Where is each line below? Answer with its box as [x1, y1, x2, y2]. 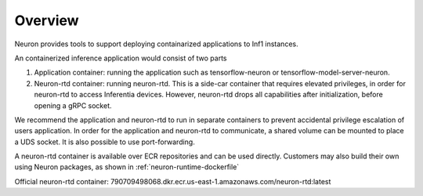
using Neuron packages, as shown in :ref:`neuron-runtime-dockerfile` [14, 162, 240, 172]
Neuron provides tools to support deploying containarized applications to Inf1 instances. [14, 39, 298, 49]
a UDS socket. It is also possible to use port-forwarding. [14, 137, 195, 147]
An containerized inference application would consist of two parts [14, 53, 227, 63]
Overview [14, 12, 79, 29]
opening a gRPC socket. [34, 100, 113, 110]
